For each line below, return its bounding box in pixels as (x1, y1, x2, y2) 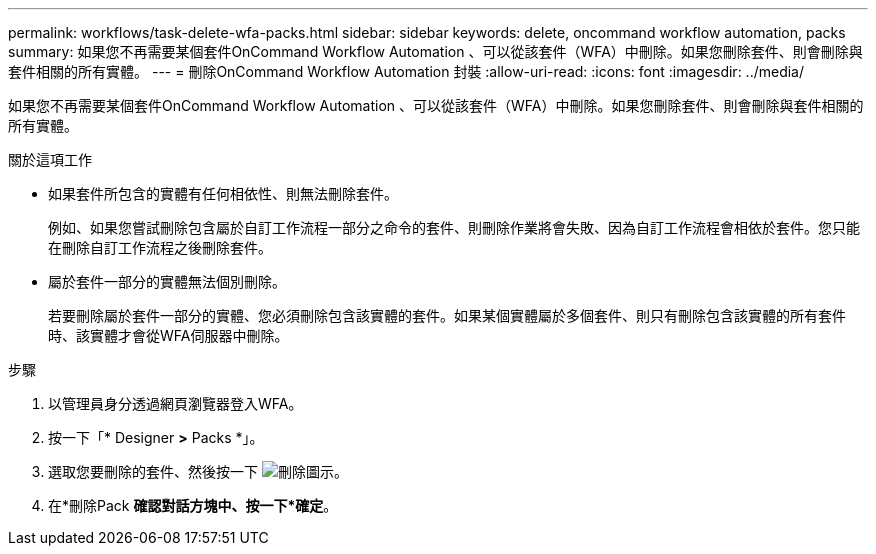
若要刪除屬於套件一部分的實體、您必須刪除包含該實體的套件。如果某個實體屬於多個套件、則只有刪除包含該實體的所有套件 (48, 307, 846, 324)
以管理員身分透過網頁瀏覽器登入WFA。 (48, 395, 303, 412)
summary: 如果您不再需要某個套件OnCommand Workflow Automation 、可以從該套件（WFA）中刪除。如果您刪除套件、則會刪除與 (8, 43, 863, 60)
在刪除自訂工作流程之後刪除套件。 (48, 239, 272, 256)
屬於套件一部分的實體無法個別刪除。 (48, 273, 286, 290)
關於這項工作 (8, 151, 92, 168)
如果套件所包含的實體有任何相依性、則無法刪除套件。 (48, 185, 398, 202)
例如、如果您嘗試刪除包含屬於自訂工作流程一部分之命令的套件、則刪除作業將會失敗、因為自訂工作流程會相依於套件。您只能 (48, 219, 860, 236)
